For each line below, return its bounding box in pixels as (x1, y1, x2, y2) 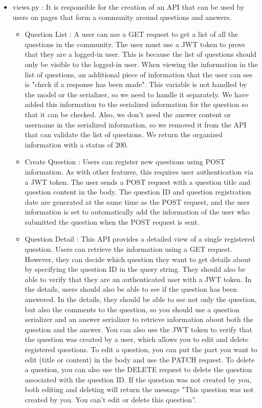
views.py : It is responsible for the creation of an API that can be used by (12, 2, 245, 12)
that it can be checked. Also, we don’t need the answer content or (25, 109, 231, 119)
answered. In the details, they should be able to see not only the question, (25, 294, 257, 305)
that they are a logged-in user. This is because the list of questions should (25, 49, 257, 59)
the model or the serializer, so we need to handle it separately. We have (25, 89, 249, 99)
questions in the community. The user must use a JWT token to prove (25, 38, 246, 49)
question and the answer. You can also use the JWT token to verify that (25, 324, 252, 334)
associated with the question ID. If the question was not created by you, (25, 374, 251, 384)
